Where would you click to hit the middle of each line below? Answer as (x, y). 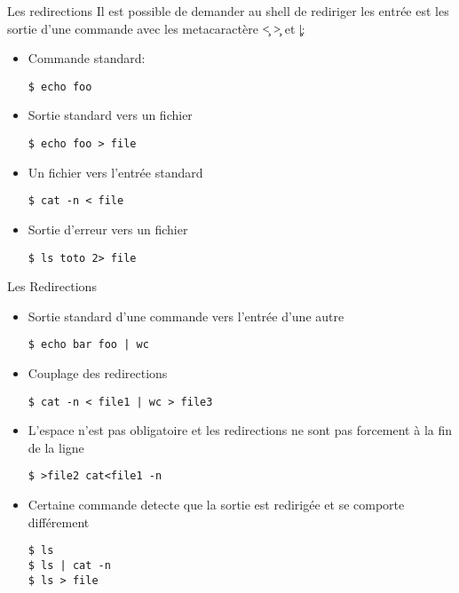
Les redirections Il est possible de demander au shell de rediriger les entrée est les (228, 11)
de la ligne (56, 447)
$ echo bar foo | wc (88, 345)
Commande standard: (87, 58)
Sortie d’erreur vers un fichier (108, 229)
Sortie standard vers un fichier (110, 115)
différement (59, 522)
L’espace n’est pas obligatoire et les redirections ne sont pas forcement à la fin (240, 430)
